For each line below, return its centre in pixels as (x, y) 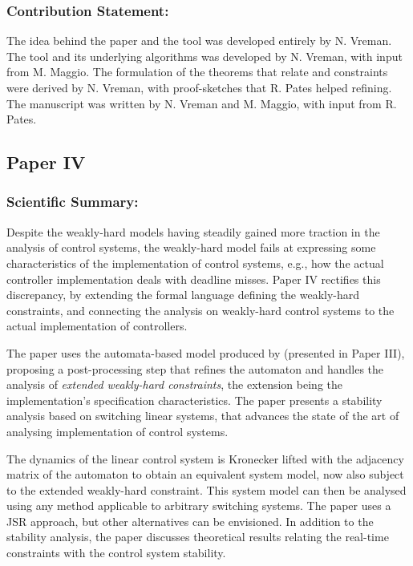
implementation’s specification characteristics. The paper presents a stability (194, 400)
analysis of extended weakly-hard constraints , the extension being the (174, 384)
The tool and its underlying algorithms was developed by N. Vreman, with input (204, 56)
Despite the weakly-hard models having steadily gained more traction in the (193, 231)
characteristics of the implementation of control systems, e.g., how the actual (195, 263)
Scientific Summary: (73, 202)
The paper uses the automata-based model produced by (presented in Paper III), (206, 352)
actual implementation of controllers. (97, 326)
